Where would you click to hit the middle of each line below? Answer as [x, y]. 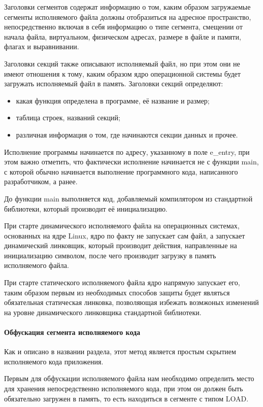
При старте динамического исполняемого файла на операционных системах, [122, 226]
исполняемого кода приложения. [54, 361]
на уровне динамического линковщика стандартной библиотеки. [103, 312]
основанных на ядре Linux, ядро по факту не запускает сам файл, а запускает [125, 235]
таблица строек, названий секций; [68, 117]
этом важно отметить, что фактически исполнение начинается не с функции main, [131, 162]
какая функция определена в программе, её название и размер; [113, 100]
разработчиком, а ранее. [41, 181]
